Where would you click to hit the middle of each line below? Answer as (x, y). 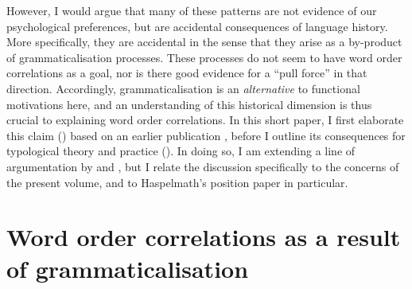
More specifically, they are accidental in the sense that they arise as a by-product (204, 42)
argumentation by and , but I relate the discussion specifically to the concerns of (203, 166)
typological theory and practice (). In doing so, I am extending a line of (181, 151)
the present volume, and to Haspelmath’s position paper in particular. (177, 182)
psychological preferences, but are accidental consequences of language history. (197, 26)
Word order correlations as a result (204, 237)
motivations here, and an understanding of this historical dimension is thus (189, 104)
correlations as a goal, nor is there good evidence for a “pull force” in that (187, 73)
